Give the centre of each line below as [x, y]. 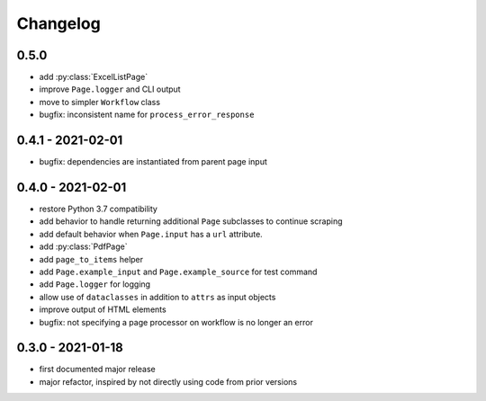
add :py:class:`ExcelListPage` [94, 77]
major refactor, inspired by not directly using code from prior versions [168, 381]
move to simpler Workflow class [100, 102]
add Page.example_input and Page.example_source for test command [178, 272]
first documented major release [98, 370]
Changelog [58, 23]
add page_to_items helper [91, 259]
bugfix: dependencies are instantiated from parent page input [153, 162]
